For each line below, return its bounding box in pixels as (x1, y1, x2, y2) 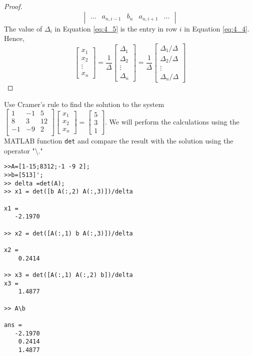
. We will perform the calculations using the (105, 116, 239, 126)
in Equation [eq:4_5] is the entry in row (54, 23, 177, 33)
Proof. (4, 1, 22, 11)
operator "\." (4, 145, 43, 155)
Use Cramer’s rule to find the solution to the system (4, 98, 164, 109)
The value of (4, 23, 42, 33)
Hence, (4, 33, 24, 43)
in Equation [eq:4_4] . (184, 23, 249, 33)
